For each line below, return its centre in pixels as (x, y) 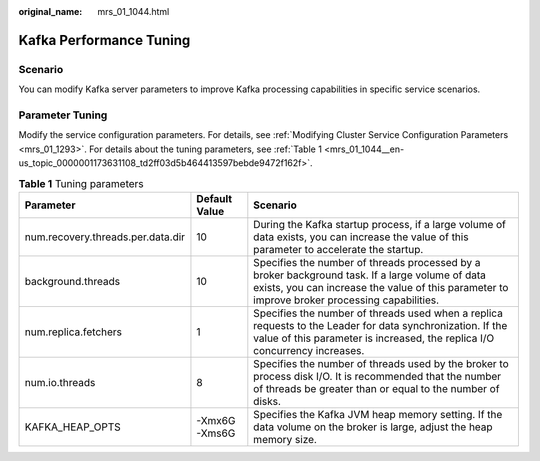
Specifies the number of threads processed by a (367, 262)
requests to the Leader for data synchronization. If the (380, 325)
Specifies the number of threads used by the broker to (381, 363)
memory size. (285, 439)
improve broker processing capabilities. (346, 300)
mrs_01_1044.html (133, 11)
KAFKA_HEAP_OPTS (73, 427)
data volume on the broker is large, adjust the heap (373, 427)
